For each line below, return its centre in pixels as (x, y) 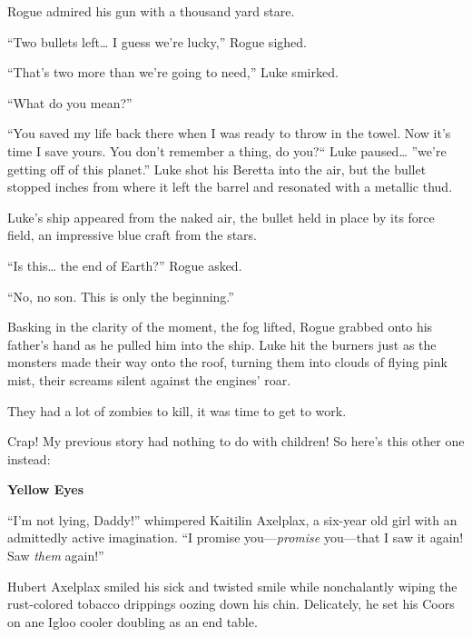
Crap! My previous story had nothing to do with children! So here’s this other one (236, 441)
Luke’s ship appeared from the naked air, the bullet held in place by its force (221, 217)
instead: (29, 458)
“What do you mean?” (70, 102)
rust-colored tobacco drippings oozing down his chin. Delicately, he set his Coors (231, 604)
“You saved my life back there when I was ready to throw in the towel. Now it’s (229, 133)
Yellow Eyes (46, 489)
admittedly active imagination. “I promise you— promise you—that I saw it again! (236, 537)
